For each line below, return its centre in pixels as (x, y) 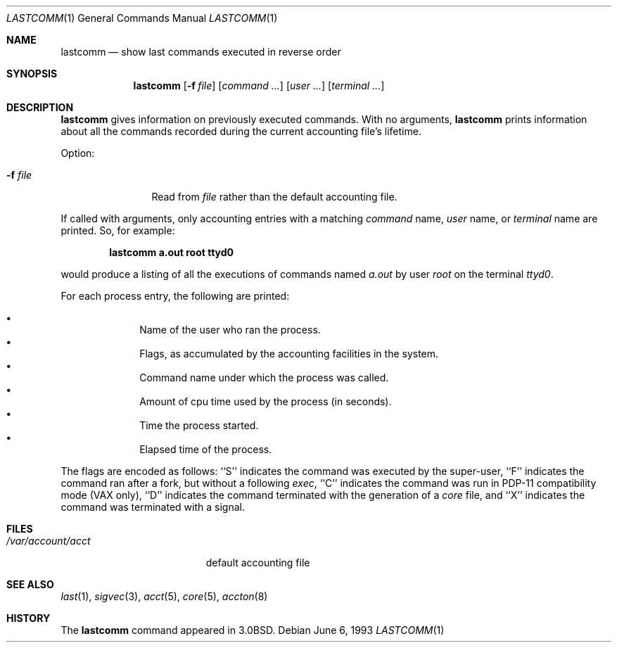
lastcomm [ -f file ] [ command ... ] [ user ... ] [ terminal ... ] (259, 85)
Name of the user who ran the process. (230, 330)
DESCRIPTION (40, 107)
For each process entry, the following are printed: (175, 296)
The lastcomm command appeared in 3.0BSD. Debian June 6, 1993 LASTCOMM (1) (253, 630)
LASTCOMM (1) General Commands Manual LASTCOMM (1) (142, 18)
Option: (78, 153)
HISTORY (28, 618)
